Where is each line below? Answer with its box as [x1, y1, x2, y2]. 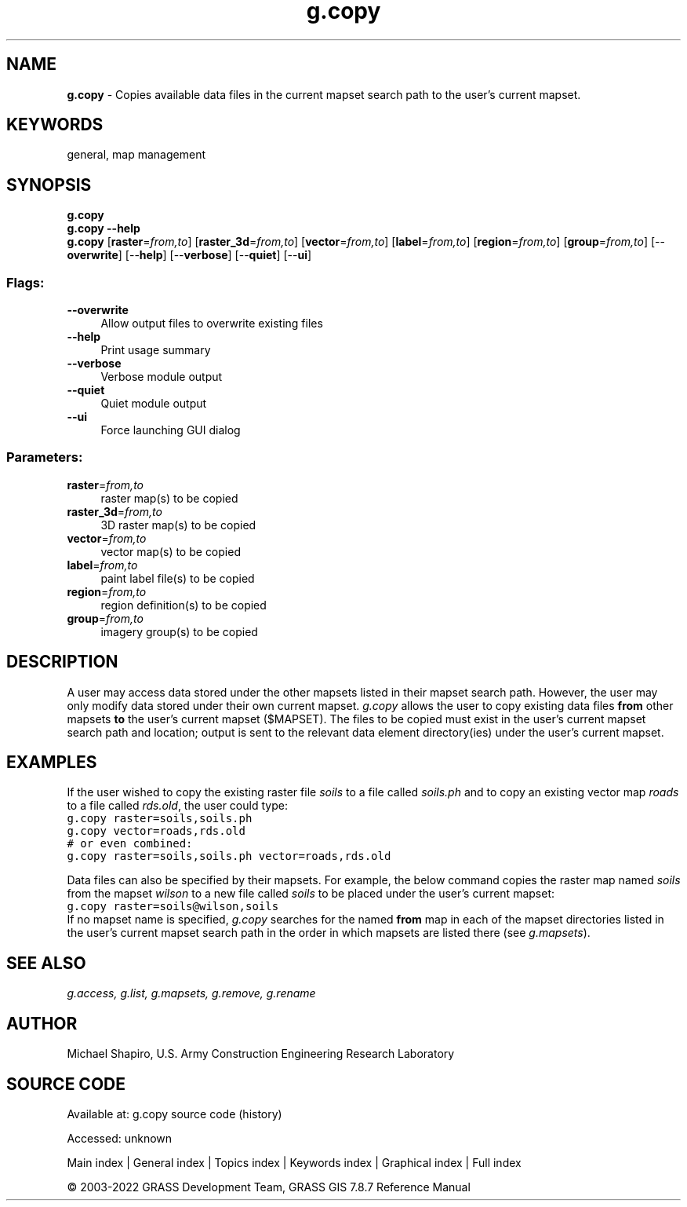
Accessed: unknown [67, 1132, 173, 1145]
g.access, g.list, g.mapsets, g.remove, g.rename [67, 986, 316, 1000]
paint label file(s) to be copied [100, 571, 255, 585]
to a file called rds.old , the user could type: [67, 799, 288, 813]
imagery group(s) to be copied [100, 624, 258, 638]
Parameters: [6, 449, 83, 466]
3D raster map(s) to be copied [100, 518, 256, 532]
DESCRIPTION [6, 652, 118, 672]
